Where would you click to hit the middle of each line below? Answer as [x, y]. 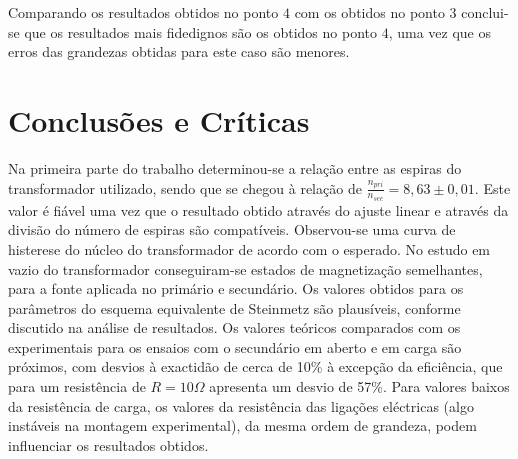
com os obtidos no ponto [369, 12]
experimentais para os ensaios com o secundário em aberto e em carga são [235, 346]
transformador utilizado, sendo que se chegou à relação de [185, 187]
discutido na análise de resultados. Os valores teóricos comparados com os [234, 327]
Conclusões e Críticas [159, 119]
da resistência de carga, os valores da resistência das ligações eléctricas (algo [241, 405]
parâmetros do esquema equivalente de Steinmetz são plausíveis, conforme [234, 307]
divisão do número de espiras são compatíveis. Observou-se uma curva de [232, 229]
